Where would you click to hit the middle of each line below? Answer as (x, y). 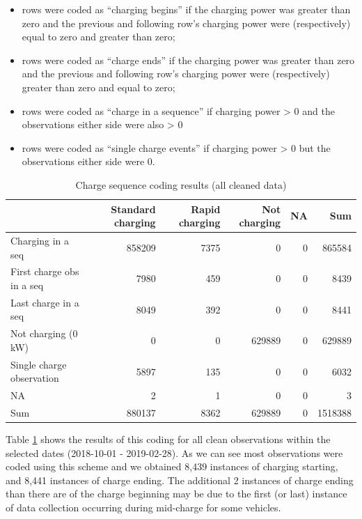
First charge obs (45, 271)
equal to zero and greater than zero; (99, 37)
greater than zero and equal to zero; (99, 87)
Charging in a (40, 240)
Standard (133, 209)
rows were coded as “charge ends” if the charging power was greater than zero (188, 60)
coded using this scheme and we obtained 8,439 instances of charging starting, (172, 466)
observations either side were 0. (88, 161)
